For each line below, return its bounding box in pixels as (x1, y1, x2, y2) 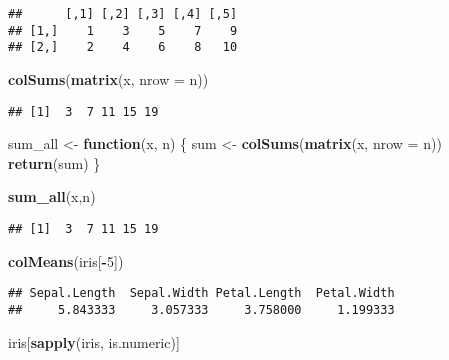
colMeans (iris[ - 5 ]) (8, 250, 124, 271)
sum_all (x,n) (8, 186, 96, 207)
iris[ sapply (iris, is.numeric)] (8, 331, 180, 352)
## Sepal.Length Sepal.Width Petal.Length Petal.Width (8, 286, 395, 301)
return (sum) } (8, 152, 101, 173)
